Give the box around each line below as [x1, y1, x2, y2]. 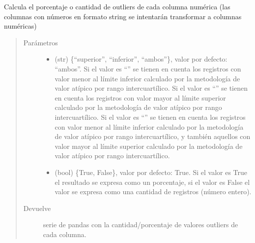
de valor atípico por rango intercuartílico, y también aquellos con [55, 131, 251, 141]
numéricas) [4, 21, 37, 31]
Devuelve [23, 203, 51, 213]
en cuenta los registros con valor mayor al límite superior [55, 92, 226, 103]
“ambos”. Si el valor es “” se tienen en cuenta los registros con [55, 63, 241, 73]
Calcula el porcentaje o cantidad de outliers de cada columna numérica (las [4, 1, 230, 11]
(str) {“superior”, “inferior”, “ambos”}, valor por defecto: [55, 54, 227, 64]
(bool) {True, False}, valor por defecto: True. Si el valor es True [55, 167, 248, 177]
